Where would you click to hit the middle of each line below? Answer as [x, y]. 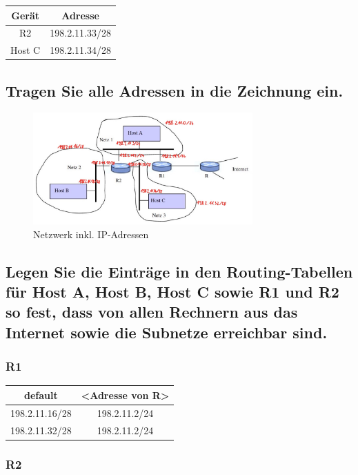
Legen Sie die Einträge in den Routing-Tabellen [179, 271]
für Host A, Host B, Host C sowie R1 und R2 [172, 292]
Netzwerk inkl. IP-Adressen [91, 234]
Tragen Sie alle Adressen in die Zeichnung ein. [175, 90]
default [41, 395]
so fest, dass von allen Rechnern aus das [152, 312]
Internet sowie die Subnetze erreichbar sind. [167, 332]
